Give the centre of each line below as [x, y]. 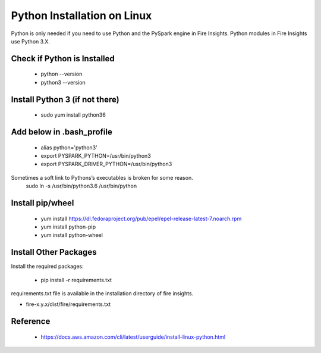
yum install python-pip [68, 227]
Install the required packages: [48, 266]
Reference [31, 321]
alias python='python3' [69, 147]
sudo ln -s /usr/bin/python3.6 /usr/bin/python [81, 186]
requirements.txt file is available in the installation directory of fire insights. [102, 293]
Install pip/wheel [43, 203]
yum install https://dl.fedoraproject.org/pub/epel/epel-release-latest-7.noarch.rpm [141, 218]
